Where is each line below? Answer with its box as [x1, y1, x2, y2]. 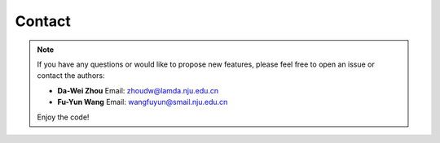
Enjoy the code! [37, 112, 90, 122]
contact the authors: [37, 71, 105, 80]
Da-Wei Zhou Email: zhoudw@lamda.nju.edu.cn [57, 85, 219, 95]
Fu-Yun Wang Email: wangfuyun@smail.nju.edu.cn [57, 97, 228, 107]
